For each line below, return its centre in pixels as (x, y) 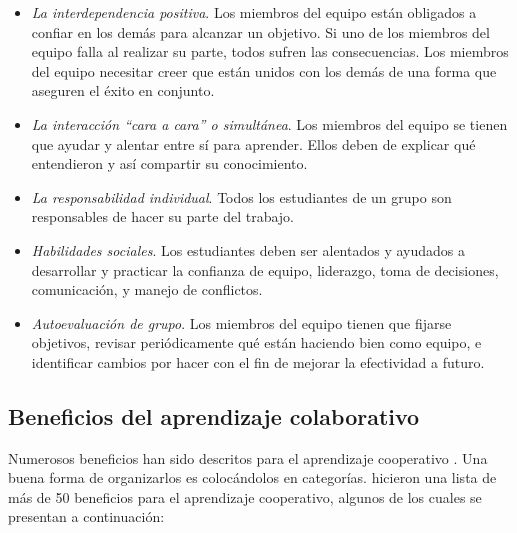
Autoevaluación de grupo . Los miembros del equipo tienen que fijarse (241, 322)
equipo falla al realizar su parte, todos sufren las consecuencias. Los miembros (270, 51)
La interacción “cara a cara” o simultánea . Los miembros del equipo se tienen (269, 123)
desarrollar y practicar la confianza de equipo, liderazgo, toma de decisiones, (265, 269)
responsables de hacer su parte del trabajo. (162, 216)
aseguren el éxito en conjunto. (123, 90)
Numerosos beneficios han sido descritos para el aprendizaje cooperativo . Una (248, 457)
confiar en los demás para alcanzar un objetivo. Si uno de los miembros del (260, 31)
